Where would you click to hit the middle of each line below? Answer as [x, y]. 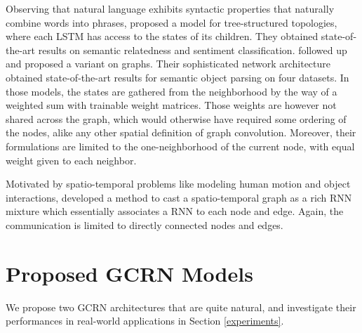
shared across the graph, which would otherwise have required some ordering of [176, 118]
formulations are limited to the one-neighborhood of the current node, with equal [180, 146]
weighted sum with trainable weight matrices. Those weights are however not [171, 105]
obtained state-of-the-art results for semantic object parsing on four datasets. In [177, 77]
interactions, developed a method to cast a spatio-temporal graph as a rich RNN [179, 197]
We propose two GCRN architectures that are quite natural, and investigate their [181, 307]
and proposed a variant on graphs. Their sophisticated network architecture [168, 64]
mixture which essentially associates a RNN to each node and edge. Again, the [175, 211]
